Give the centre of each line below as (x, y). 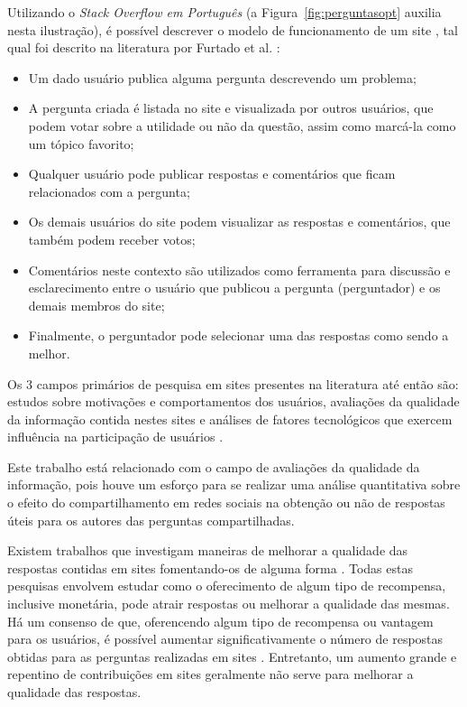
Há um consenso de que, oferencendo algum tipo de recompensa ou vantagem (220, 621)
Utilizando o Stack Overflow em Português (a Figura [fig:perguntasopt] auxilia (224, 12)
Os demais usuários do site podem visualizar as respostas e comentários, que (239, 222)
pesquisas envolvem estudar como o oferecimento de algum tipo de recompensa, (227, 586)
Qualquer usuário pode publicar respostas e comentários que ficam (212, 174)
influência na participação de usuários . (115, 437)
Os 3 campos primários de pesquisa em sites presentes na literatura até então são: (233, 383)
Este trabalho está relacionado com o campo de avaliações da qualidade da (214, 466)
